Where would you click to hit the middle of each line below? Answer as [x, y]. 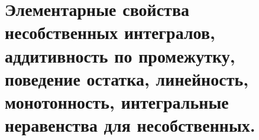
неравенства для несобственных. [130, 125]
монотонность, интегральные [117, 101]
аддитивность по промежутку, [120, 55]
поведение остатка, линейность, [127, 78]
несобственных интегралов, [110, 32]
